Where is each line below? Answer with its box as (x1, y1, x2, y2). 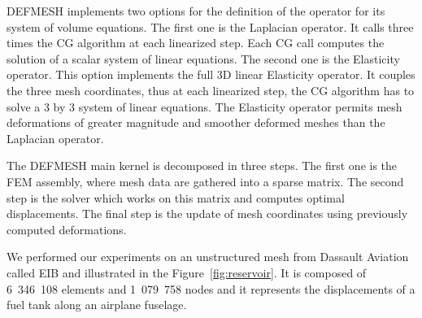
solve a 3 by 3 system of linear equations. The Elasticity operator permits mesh (7, 98, 402, 115)
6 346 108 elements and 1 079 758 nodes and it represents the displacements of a (7, 280, 415, 297)
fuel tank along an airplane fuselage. (7, 296, 187, 313)
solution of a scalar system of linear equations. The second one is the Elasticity (7, 50, 400, 67)
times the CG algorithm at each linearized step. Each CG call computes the (7, 34, 385, 51)
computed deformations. (7, 220, 127, 237)
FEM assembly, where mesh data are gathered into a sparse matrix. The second (7, 172, 404, 189)
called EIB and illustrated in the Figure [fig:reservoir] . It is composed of (7, 264, 367, 281)
